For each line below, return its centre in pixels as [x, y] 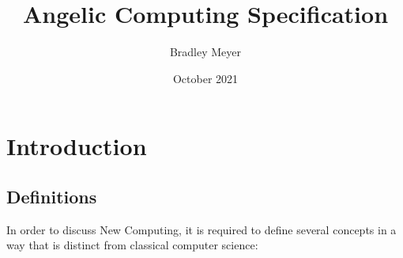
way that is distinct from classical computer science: [132, 245]
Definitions [52, 196]
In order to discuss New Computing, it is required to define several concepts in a [201, 229]
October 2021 [205, 78]
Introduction [77, 146]
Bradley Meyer [205, 52]
